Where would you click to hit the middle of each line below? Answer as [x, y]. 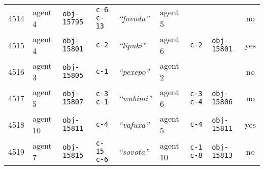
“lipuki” [132, 45]
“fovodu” [134, 18]
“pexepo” [134, 71]
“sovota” [134, 151]
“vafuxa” [134, 124]
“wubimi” [135, 98]
